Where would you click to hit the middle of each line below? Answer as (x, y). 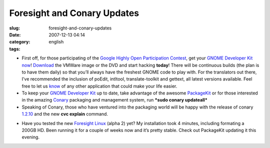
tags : (15, 49)
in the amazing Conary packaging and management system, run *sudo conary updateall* (114, 100)
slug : (14, 28)
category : (20, 42)
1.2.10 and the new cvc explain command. (65, 114)
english (56, 42)
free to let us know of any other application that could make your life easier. (99, 86)
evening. (31, 137)
